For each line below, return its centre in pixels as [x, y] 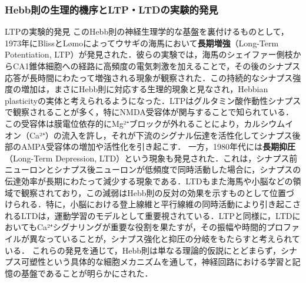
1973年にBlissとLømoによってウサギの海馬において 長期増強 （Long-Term [142, 43]
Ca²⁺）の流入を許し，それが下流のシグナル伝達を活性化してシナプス [161, 135]
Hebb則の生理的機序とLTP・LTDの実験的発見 [112, 9]
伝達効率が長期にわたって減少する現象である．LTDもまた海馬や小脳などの [149, 181]
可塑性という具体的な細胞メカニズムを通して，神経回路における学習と [157, 262]
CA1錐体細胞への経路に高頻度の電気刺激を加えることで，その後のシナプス [157, 66]
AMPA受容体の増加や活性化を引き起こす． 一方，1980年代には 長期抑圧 [158, 146]
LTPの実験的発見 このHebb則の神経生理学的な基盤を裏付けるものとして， [147, 31]
